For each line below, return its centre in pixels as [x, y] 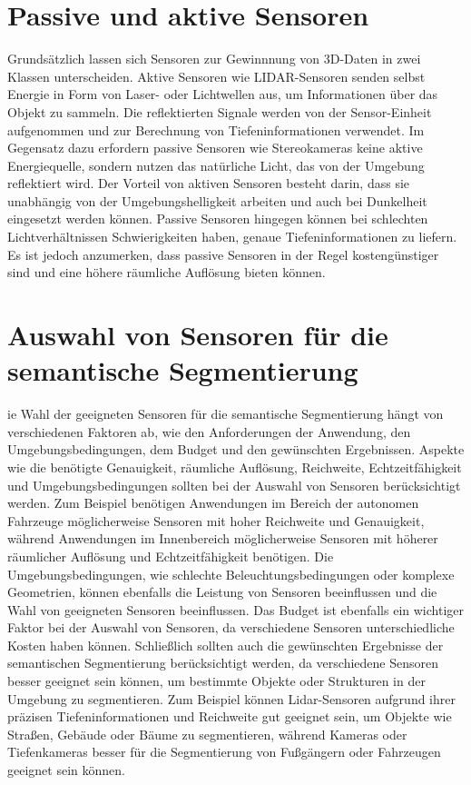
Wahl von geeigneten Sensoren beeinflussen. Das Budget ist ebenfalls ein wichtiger [235, 609]
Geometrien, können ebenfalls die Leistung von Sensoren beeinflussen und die [222, 592]
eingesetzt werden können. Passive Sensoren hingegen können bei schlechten [218, 219]
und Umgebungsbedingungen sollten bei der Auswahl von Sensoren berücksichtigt [234, 485]
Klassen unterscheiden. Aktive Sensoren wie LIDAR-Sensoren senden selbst [216, 76]
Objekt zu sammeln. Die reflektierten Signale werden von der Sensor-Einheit [220, 111]
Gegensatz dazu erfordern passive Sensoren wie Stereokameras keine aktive [215, 148]
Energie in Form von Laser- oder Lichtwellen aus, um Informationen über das [223, 94]
